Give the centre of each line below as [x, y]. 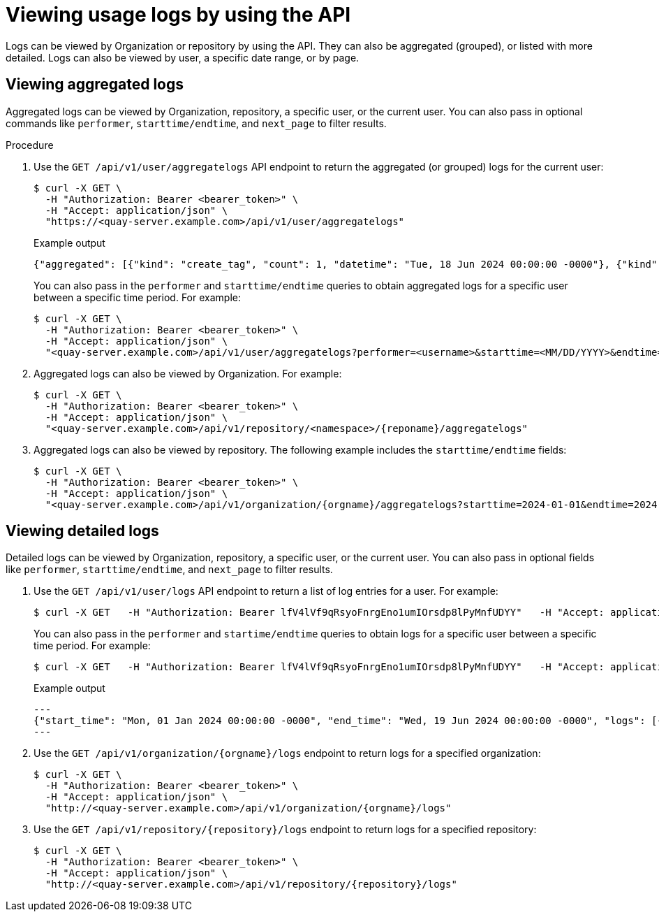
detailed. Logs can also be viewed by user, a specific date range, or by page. [183, 57]
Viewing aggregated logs [95, 85]
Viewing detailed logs [82, 531]
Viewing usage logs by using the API [178, 15]
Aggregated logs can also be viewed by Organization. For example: [188, 373]
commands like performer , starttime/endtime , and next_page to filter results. [196, 123]
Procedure [30, 145]
